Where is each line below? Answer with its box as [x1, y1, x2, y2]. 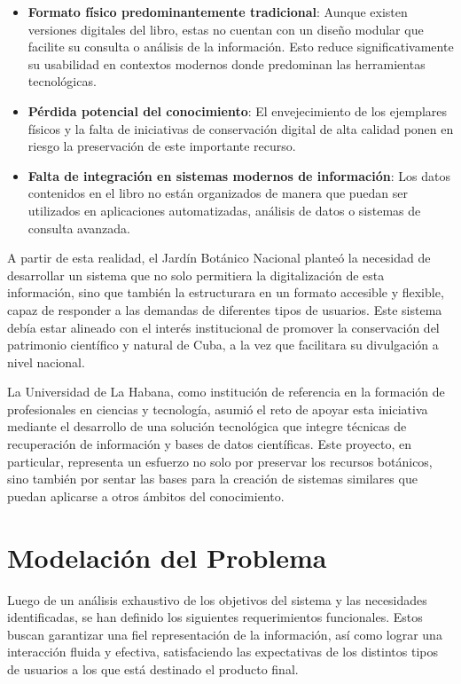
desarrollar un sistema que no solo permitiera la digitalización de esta [7, 265, 385, 284]
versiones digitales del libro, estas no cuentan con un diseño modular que [27, 20, 424, 38]
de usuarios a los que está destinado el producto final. [7, 659, 299, 678]
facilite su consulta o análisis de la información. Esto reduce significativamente [27, 37, 454, 56]
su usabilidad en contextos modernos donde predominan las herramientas [27, 54, 426, 73]
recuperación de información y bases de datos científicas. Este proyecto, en [7, 435, 412, 453]
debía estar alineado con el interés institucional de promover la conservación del [7, 318, 440, 336]
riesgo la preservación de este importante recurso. [27, 137, 296, 155]
